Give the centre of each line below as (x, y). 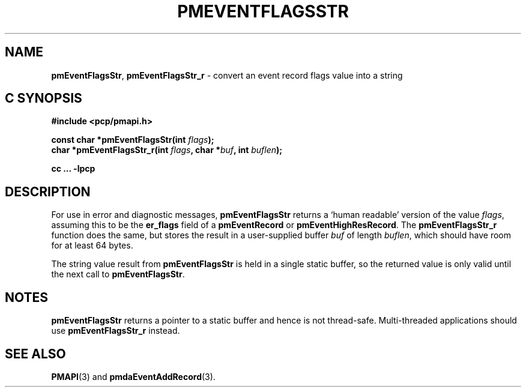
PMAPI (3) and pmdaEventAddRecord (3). (133, 376)
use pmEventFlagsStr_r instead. (116, 331)
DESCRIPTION (48, 191)
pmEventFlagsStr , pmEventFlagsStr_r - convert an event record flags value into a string (227, 75)
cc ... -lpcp (73, 169)
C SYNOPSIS (44, 98)
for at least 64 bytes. (92, 246)
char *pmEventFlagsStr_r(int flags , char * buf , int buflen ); (167, 150)
